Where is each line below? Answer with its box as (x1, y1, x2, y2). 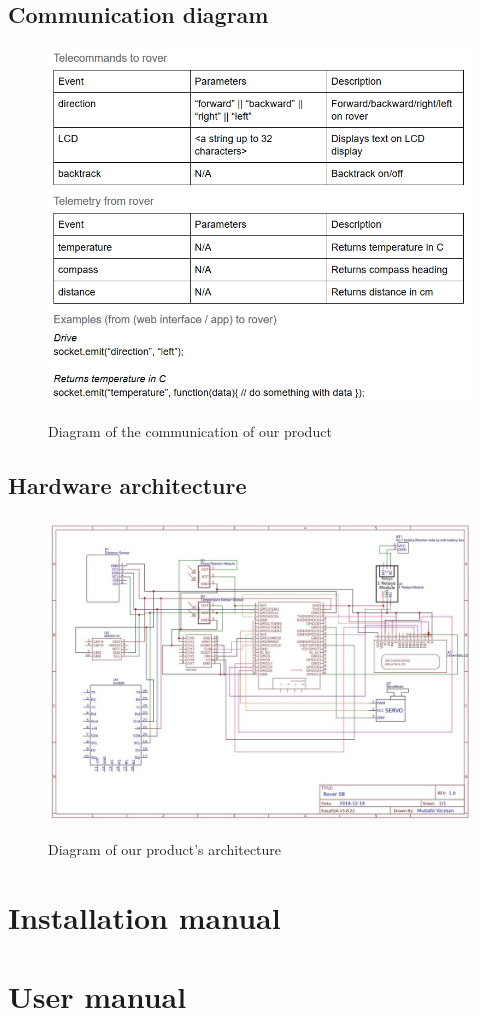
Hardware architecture (8, 470, 247, 501)
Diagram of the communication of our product (48, 421, 332, 442)
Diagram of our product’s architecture (48, 838, 282, 859)
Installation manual (8, 897, 281, 938)
